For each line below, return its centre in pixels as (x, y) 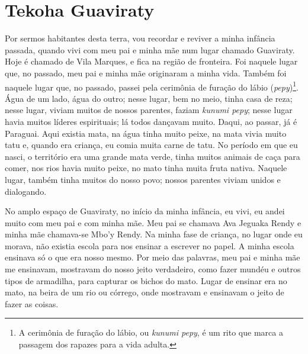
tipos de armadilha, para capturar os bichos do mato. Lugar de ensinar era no (146, 280)
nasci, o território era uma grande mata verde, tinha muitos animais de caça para (153, 156)
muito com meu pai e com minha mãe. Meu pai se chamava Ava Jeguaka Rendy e (153, 222)
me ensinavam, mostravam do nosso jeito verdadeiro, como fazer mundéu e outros (153, 269)
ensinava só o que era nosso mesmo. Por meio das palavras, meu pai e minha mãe (153, 257)
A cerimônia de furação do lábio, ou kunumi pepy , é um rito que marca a (151, 332)
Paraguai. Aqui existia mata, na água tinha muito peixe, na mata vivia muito (146, 133)
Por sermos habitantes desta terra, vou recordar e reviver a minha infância (140, 38)
